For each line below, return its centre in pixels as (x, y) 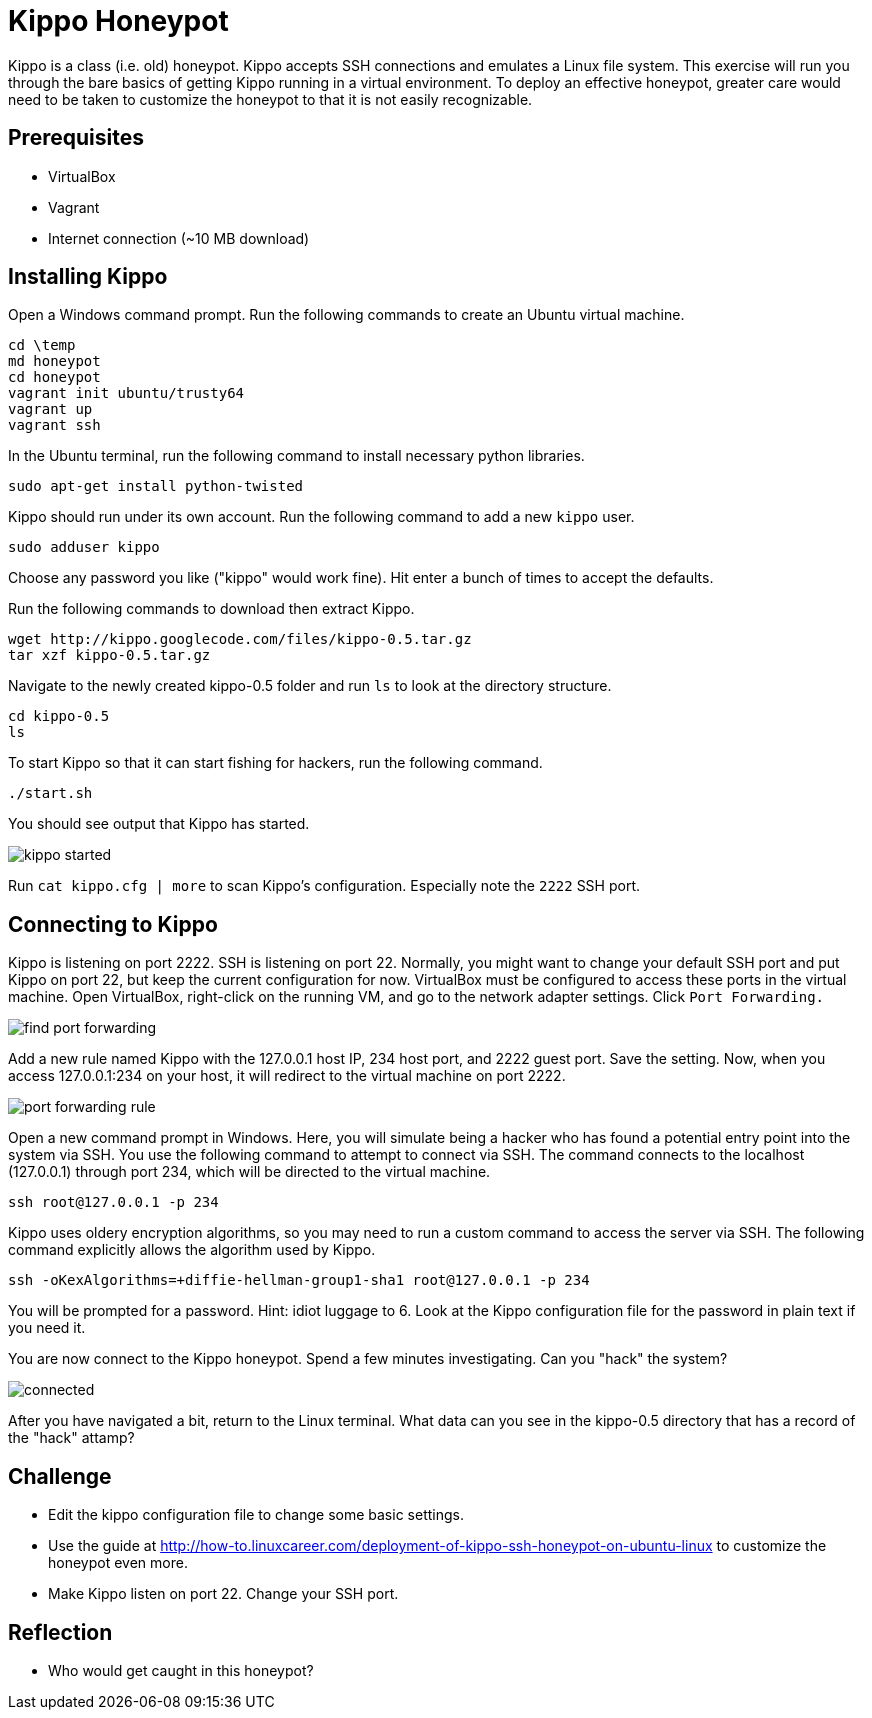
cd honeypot (54, 377)
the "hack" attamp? (71, 1438)
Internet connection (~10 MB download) (179, 238)
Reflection (60, 1632)
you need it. (47, 1328)
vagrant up (50, 409)
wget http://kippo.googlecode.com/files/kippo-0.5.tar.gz (240, 639)
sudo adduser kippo (84, 547)
